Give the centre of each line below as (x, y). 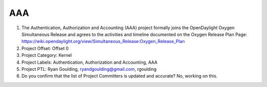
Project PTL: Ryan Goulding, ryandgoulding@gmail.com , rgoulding (89, 69)
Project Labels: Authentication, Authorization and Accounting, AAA (89, 62)
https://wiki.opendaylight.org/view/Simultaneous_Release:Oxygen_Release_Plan (103, 42)
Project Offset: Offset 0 (45, 48)
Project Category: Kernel (46, 55)
